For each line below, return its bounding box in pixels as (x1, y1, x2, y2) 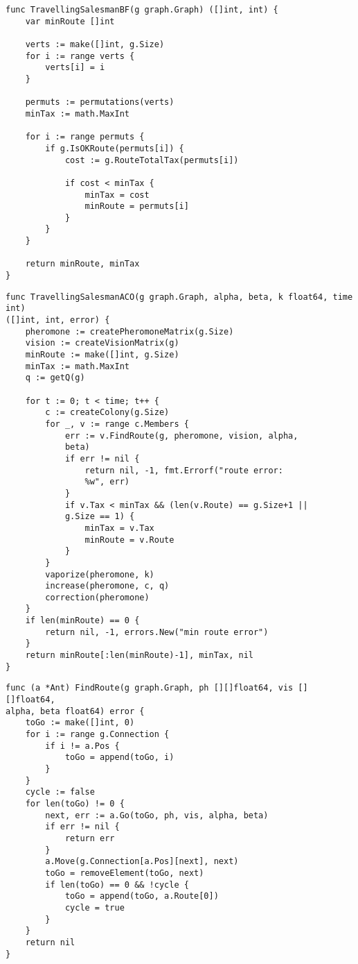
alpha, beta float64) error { (6, 706, 145, 716)
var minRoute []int (25, 16, 115, 26)
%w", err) (84, 477, 129, 487)
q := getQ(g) (25, 373, 85, 383)
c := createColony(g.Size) (45, 407, 170, 418)
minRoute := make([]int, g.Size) (25, 350, 179, 360)
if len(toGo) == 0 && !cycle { (45, 879, 189, 890)
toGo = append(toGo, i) (64, 752, 174, 763)
